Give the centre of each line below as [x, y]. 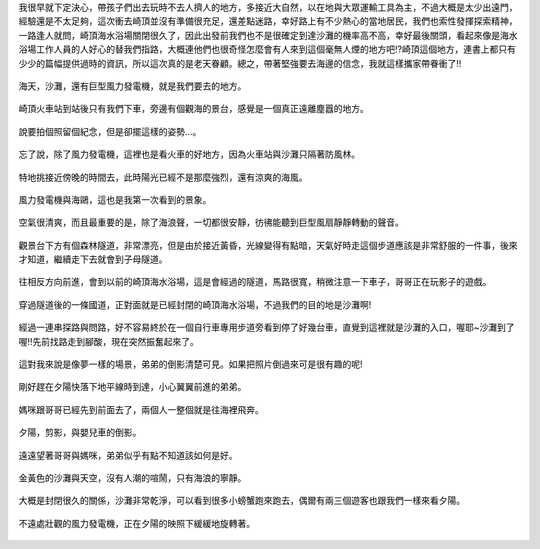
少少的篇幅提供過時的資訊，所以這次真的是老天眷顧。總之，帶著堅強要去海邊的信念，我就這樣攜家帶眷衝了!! [240, 63]
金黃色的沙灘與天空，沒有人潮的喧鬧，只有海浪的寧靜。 [132, 477]
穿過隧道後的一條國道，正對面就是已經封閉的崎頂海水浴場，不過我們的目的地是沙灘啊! [195, 304]
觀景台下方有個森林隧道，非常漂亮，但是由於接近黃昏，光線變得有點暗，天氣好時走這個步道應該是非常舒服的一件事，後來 [268, 245]
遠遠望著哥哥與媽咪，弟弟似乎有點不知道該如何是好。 [128, 455]
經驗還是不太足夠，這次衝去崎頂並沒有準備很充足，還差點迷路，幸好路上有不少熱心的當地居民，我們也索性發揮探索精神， [268, 21]
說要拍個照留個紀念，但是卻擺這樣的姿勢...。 [110, 131]
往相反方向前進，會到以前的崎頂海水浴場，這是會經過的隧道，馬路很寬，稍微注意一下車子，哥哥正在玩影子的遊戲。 [255, 282]
